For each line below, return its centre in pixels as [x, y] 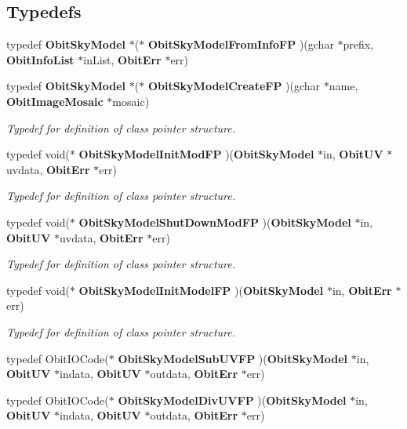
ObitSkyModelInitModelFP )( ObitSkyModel [201, 290]
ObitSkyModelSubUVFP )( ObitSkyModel [233, 358]
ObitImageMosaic [55, 101]
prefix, [358, 44]
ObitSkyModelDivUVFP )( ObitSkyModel [232, 400]
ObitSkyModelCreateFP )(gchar [234, 86]
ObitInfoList [40, 59]
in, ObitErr [362, 290]
